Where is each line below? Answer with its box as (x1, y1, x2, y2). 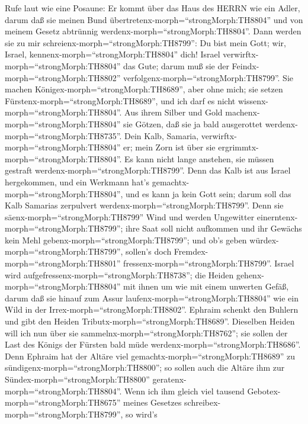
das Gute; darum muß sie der (123, 59, 229, 72)
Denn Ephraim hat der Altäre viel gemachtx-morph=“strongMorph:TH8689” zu (5, 349, 295, 362)
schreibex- (184, 396, 221, 409)
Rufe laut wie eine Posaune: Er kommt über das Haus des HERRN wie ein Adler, (5, 2, 300, 14)
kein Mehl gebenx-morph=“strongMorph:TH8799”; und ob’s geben (5, 233, 247, 246)
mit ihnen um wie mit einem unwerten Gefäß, (123, 280, 289, 293)
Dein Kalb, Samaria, (124, 129, 199, 142)
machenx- (225, 106, 260, 118)
